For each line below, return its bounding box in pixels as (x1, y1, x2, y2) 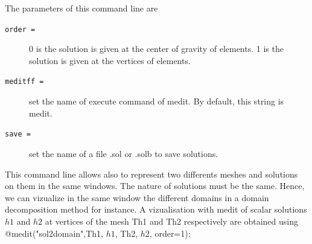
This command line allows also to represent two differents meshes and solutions (5, 167, 298, 180)
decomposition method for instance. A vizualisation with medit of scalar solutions (5, 203, 307, 216)
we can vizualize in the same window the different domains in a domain (5, 191, 269, 204)
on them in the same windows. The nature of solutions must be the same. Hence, (5, 179, 305, 192)
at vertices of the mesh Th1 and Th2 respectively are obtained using (45, 214, 298, 227)
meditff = (5, 77, 44, 86)
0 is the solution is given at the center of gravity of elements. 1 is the (29, 42, 284, 55)
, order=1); (149, 226, 191, 239)
